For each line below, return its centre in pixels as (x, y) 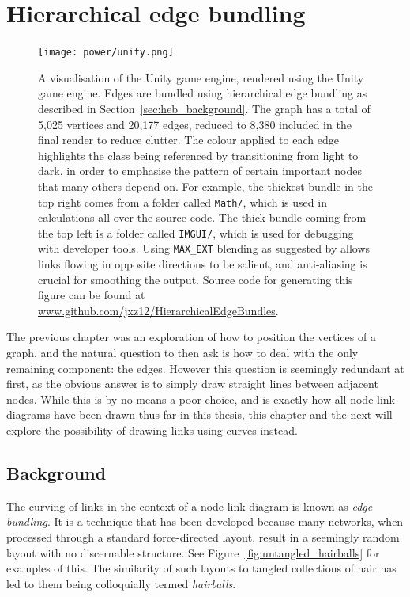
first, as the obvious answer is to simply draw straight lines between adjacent (192, 384)
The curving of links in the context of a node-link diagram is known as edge (190, 506)
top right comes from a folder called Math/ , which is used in (182, 202)
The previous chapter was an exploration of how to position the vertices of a (191, 337)
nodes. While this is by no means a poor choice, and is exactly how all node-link (201, 399)
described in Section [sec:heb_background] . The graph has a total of (204, 108)
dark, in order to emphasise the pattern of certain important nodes (200, 171)
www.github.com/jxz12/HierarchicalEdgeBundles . (158, 310)
